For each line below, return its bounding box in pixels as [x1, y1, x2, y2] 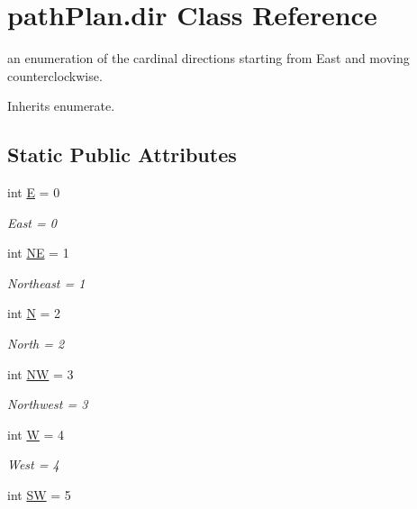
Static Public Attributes [7, 141, 237, 168]
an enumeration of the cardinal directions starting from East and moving [7, 49, 410, 68]
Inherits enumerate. [7, 96, 115, 115]
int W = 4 [7, 424, 65, 443]
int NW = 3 [7, 364, 74, 383]
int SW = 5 [7, 486, 71, 504]
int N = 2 [7, 304, 61, 323]
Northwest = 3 [7, 395, 88, 414]
